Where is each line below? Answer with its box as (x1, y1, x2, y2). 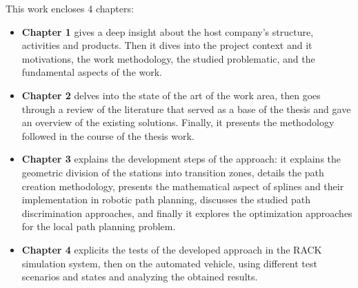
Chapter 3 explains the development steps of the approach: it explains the (21, 152, 341, 166)
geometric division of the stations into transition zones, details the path (21, 165, 324, 179)
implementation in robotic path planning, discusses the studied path (21, 192, 310, 207)
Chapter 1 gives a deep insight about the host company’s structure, (21, 24, 314, 39)
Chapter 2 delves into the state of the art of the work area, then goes (21, 88, 321, 102)
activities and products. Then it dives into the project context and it (21, 38, 312, 52)
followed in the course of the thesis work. (21, 128, 195, 143)
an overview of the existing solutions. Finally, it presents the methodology (21, 115, 335, 130)
